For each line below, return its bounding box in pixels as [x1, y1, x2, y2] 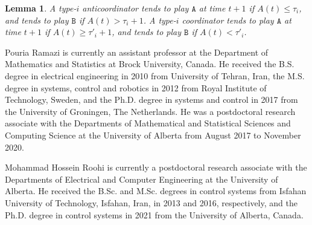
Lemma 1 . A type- [5, 2, 77, 14]
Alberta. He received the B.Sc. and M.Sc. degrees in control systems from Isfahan [5, 184, 307, 197]
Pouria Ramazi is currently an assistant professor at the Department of [5, 45, 269, 58]
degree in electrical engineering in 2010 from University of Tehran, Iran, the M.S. [5, 69, 305, 82]
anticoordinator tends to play [82, 2, 189, 14]
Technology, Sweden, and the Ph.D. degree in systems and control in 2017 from [5, 93, 298, 106]
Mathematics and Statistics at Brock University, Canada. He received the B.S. [5, 57, 294, 70]
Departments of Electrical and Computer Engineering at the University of [5, 172, 278, 185]
